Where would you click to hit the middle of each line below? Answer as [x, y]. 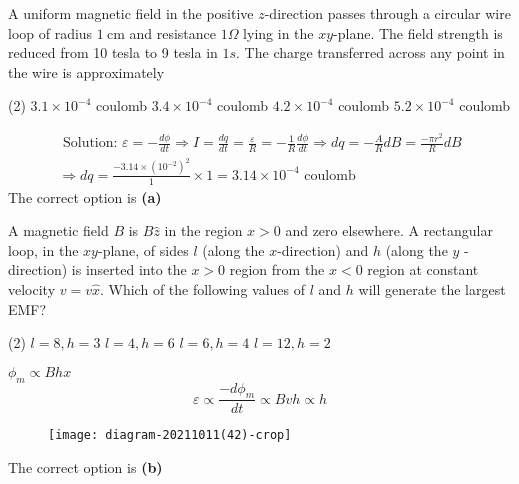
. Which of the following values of [202, 289]
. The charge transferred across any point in [370, 52]
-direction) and [323, 249]
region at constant [423, 269]
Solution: [90, 143]
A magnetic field [58, 230]
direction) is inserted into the [97, 269]
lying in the [278, 32]
